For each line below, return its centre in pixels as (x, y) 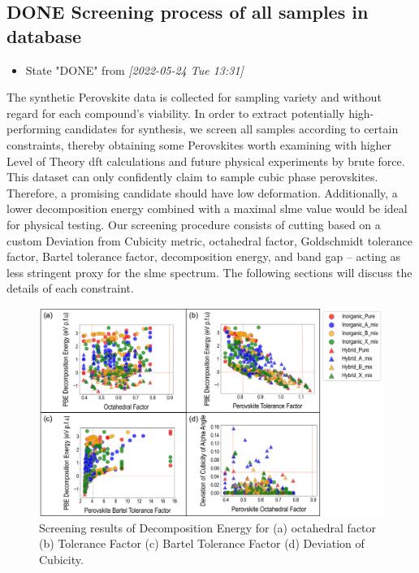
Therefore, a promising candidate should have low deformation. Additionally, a (202, 192)
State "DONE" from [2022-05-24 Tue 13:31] (134, 69)
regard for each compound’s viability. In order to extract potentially (176, 113)
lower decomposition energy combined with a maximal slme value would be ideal (207, 208)
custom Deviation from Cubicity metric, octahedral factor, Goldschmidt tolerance (209, 240)
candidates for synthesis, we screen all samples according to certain (231, 129)
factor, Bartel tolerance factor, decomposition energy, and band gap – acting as (204, 256)
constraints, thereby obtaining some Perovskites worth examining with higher (199, 144)
